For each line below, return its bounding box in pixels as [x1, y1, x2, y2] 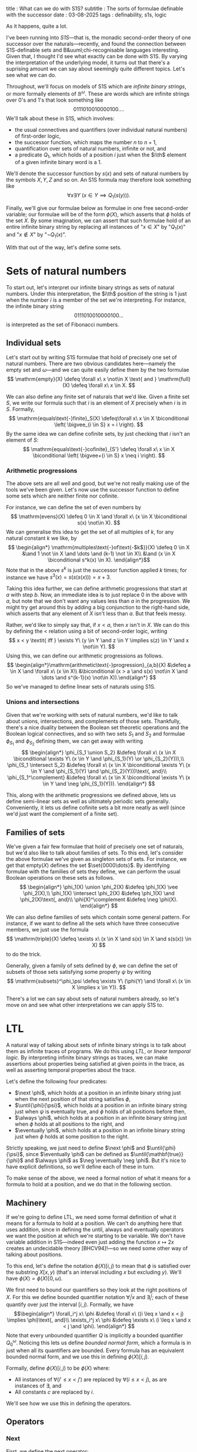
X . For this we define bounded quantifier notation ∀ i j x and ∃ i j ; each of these [6, 1292, 189, 1302]
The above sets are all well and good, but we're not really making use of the [6, 479, 190, 487]
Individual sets [6, 338, 61, 348]
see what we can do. [6, 72, 57, 78]
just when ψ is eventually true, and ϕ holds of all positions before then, [14, 1108, 186, 1115]
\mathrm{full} [158, 375, 191, 382]
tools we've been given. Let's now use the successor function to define [6, 486, 179, 493]
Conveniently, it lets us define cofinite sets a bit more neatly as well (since [6, 804, 185, 811]
